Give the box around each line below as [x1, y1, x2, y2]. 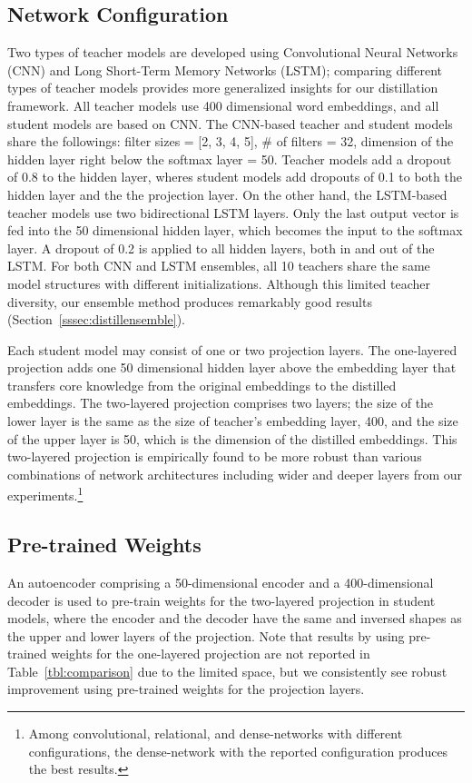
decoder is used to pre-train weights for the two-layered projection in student [7, 590, 436, 610]
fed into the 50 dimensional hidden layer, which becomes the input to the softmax [7, 221, 463, 240]
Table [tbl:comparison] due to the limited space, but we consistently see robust [7, 661, 447, 680]
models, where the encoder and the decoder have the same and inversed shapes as [7, 609, 462, 628]
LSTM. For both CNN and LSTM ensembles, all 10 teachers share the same [7, 256, 430, 275]
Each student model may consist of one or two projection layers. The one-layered [7, 340, 457, 359]
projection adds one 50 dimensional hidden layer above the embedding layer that [7, 358, 457, 377]
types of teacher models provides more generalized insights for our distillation [7, 78, 438, 97]
